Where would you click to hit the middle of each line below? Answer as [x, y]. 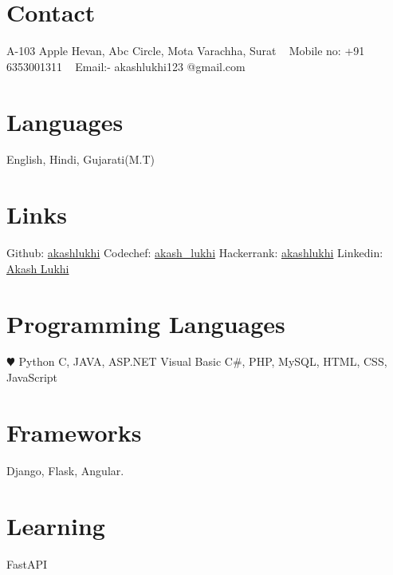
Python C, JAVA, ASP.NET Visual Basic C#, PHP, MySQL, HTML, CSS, [203, 361]
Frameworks [74, 432]
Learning [56, 525]
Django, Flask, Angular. [65, 470]
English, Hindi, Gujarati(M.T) [81, 159]
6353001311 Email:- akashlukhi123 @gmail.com [126, 66]
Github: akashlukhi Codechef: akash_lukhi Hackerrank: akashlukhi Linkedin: [195, 253]
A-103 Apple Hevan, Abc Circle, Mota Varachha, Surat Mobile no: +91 [186, 51]
